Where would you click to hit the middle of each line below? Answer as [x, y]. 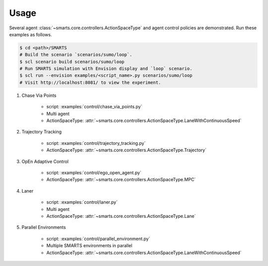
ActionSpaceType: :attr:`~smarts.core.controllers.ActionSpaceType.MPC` [121, 180]
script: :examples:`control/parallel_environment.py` [98, 239]
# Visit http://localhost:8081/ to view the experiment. [90, 82]
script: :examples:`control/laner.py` [82, 202]
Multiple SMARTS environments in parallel [89, 246]
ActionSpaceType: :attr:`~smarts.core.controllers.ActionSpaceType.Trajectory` [127, 150]
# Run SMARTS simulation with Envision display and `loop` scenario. [106, 69]
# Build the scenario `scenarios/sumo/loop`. [76, 55]
